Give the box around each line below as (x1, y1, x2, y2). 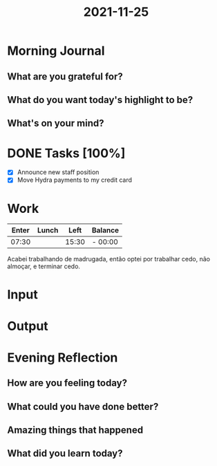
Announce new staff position (17, 168, 100, 176)
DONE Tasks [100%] (7, 145, 126, 161)
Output (7, 318, 48, 334)
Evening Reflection (7, 350, 118, 365)
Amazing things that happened (7, 425, 144, 436)
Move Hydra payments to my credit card (17, 176, 133, 184)
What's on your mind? (7, 118, 105, 129)
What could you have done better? (7, 400, 159, 412)
